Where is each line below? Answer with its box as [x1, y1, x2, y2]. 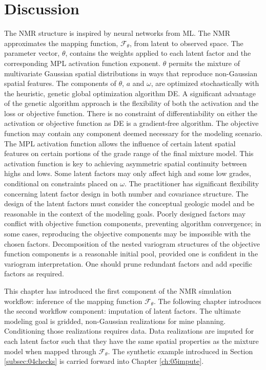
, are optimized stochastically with [151, 78, 259, 89]
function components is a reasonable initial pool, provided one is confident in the [4, 248, 258, 259]
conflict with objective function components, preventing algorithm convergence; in [4, 218, 261, 229]
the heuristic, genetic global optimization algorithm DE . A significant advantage [4, 88, 256, 98]
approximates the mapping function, [4, 37, 118, 48]
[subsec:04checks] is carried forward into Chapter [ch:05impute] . [4, 356, 204, 366]
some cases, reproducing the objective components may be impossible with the [4, 228, 251, 238]
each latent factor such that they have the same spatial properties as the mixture [4, 335, 259, 346]
